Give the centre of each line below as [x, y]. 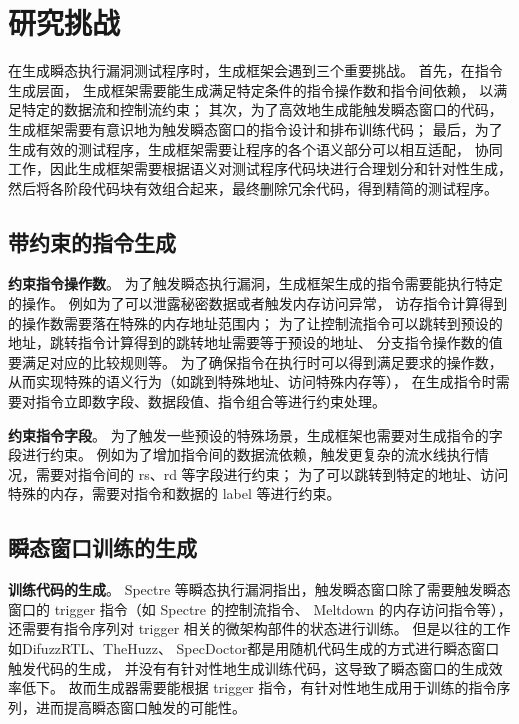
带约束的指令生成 [92, 241]
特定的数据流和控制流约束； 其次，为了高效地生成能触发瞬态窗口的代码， [262, 109]
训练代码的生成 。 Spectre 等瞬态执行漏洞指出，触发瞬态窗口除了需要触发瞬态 [259, 589]
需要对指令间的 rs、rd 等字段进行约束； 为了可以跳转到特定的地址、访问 [272, 473]
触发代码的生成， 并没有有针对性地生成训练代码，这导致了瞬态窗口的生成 [248, 667]
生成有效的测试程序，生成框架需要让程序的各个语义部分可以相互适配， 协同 [255, 148]
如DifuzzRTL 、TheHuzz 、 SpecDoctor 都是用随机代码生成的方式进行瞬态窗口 [254, 648]
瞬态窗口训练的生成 [102, 547]
